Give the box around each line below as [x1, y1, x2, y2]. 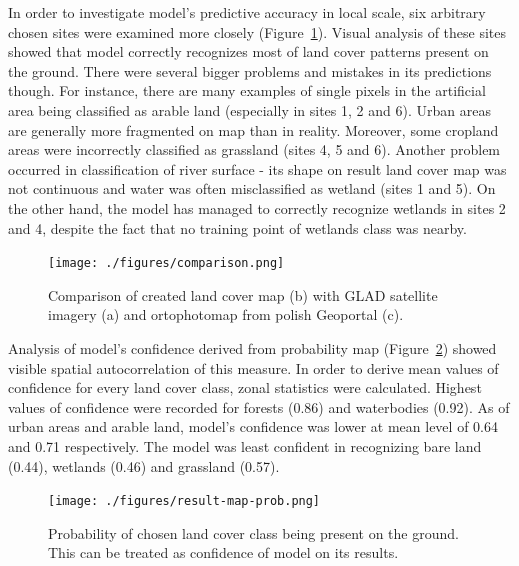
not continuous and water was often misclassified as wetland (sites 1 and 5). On [8, 178, 496, 199]
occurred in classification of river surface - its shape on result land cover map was [8, 158, 507, 179]
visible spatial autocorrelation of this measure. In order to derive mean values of [8, 357, 499, 378]
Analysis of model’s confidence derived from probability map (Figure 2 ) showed [8, 337, 497, 358]
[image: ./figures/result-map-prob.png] [48, 494, 321, 509]
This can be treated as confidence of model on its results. [48, 542, 399, 563]
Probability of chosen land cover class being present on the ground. [48, 522, 459, 543]
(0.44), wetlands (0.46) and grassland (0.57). [8, 455, 280, 476]
